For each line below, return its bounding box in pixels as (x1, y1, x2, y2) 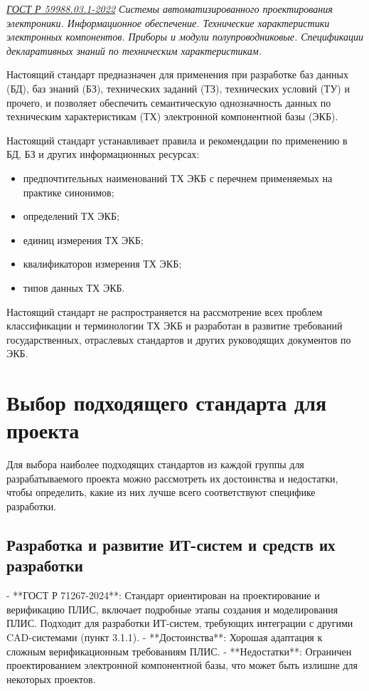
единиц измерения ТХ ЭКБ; (23, 232, 144, 247)
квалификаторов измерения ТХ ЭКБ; (23, 256, 182, 271)
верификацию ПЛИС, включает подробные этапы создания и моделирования (6, 601, 338, 616)
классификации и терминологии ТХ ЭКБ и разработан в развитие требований (6, 318, 343, 333)
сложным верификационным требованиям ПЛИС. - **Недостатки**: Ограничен (6, 643, 352, 658)
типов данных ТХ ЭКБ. (23, 280, 125, 295)
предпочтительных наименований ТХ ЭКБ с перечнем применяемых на (23, 170, 333, 185)
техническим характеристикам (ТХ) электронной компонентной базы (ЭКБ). (6, 109, 338, 124)
